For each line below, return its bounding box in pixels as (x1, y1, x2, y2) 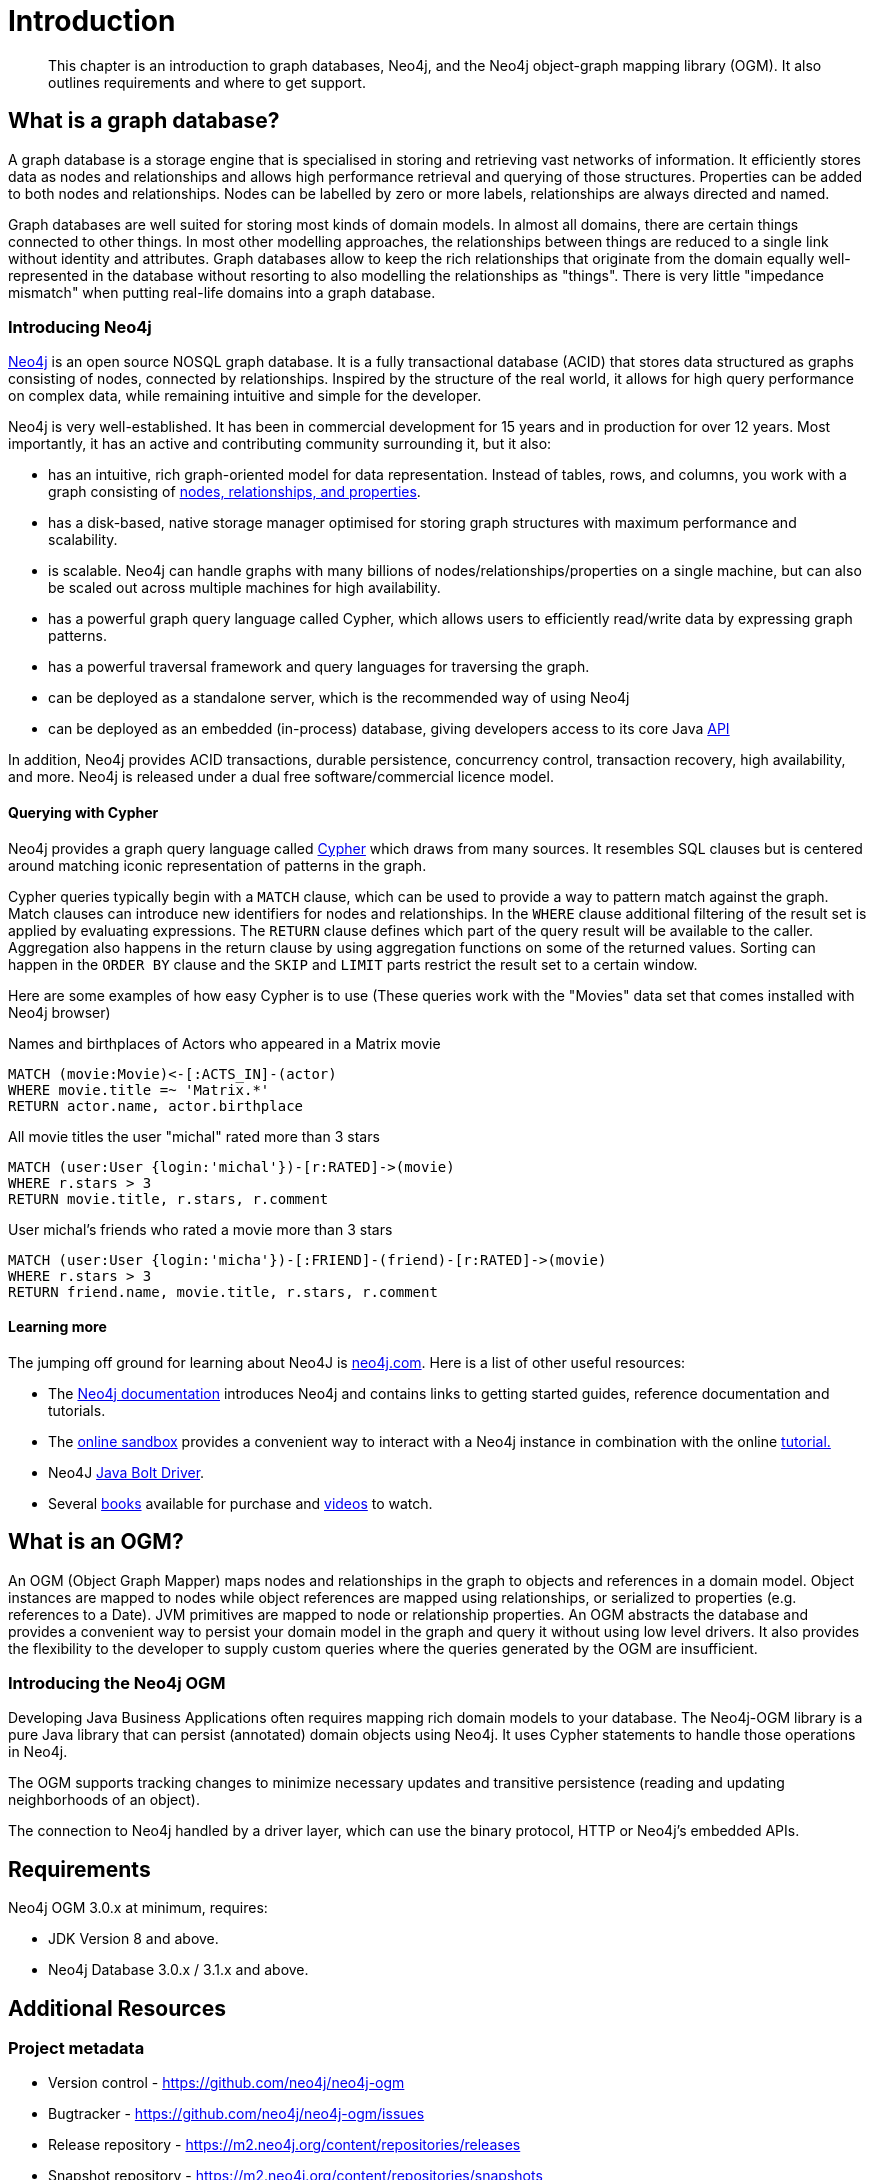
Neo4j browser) (8, 1003, 111, 1021)
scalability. (48, 531, 118, 549)
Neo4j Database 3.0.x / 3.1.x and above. (48, 1961, 309, 1979)
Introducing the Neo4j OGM (8, 1673, 226, 1693)
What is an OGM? (8, 1529, 184, 1555)
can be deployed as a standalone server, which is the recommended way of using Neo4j (48, 689, 630, 707)
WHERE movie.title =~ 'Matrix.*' (8, 1081, 270, 1098)
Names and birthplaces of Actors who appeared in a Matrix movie (8, 1034, 441, 1052)
